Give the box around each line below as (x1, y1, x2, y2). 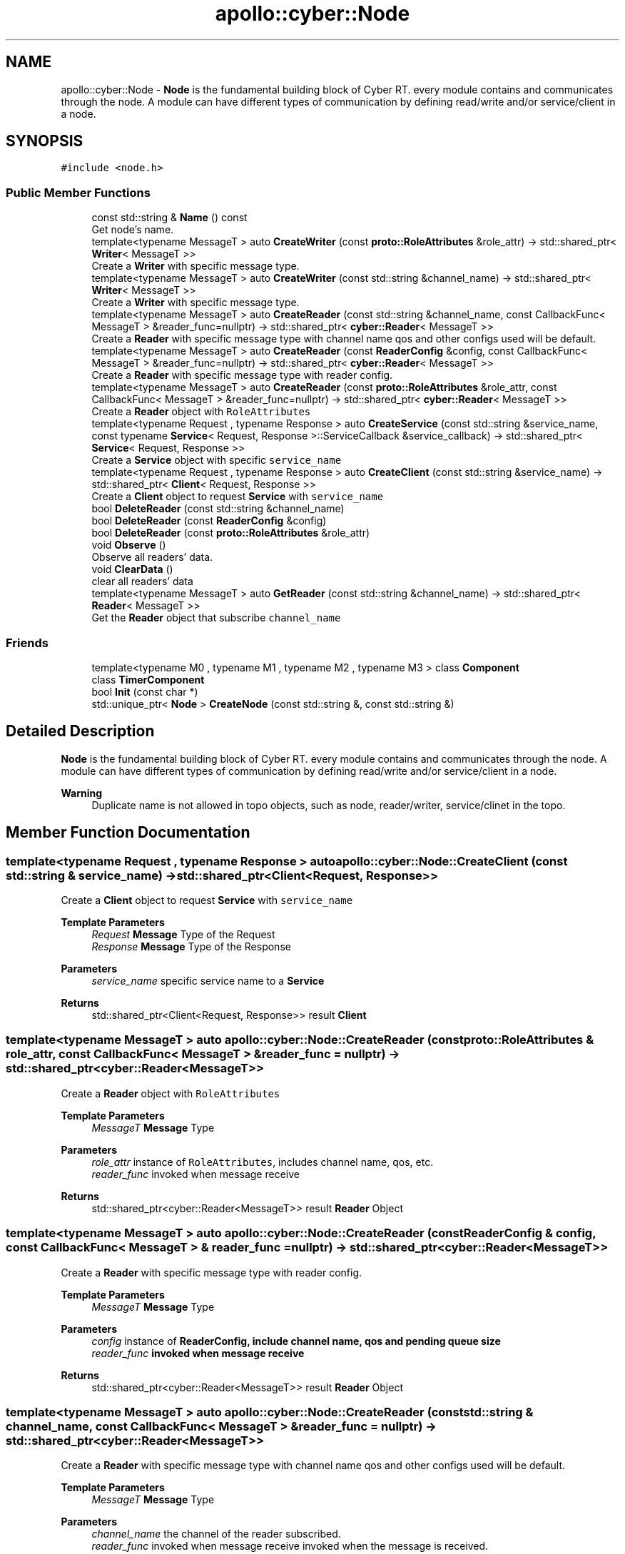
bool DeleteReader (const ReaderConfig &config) (91, 514, 327, 527)
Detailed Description (6, 722, 155, 741)
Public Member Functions (6, 185, 151, 200)
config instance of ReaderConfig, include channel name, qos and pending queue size (91, 1334, 501, 1347)
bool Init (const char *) (91, 685, 198, 698)
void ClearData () (91, 563, 173, 576)
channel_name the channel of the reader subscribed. (91, 1528, 341, 1540)
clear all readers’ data (91, 575, 193, 588)
